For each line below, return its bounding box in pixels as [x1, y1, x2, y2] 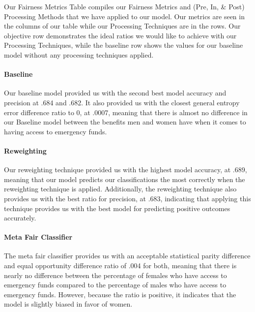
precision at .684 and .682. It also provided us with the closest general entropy [4, 97, 240, 107]
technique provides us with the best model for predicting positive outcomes [4, 203, 230, 213]
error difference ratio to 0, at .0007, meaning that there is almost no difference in [4, 107, 248, 117]
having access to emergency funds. [4, 126, 107, 136]
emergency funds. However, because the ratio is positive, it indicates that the [4, 289, 236, 299]
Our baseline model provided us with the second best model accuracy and [4, 88, 227, 98]
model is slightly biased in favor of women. [4, 299, 133, 309]
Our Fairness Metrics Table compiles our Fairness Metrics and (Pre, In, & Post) [4, 1, 245, 11]
